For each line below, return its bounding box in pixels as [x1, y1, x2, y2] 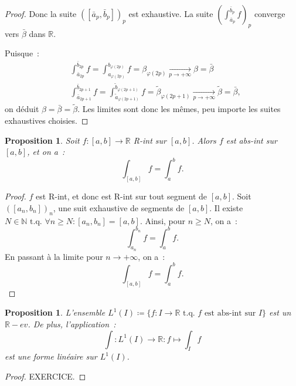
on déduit [5, 103, 39, 115]
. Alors [192, 134, 216, 146]
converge [254, 8, 285, 19]
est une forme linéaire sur [5, 350, 97, 363]
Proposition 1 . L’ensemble [5, 306, 106, 319]
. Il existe [209, 201, 243, 214]
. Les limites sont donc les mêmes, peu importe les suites [77, 103, 281, 115]
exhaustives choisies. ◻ [5, 114, 89, 127]
